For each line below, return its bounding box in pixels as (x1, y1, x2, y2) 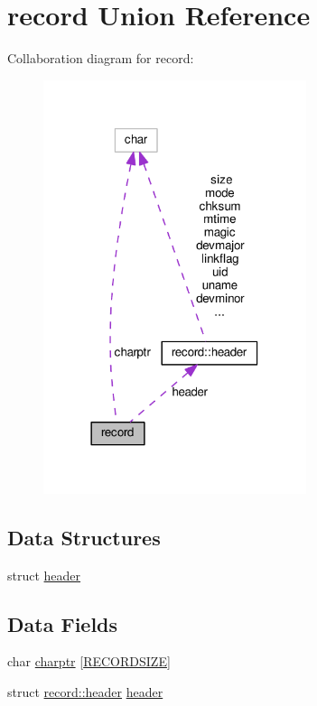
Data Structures (7, 523, 161, 551)
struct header (7, 565, 81, 584)
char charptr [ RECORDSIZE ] (7, 652, 171, 671)
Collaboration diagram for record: (7, 49, 194, 68)
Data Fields (7, 609, 118, 637)
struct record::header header (7, 682, 163, 701)
